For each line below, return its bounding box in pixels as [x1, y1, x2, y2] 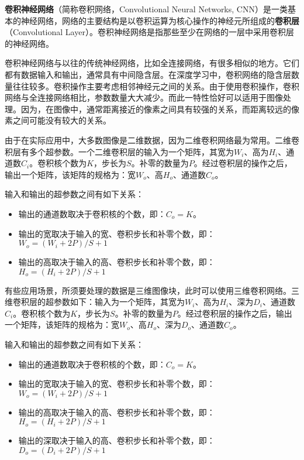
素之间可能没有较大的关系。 [5, 114, 111, 126]
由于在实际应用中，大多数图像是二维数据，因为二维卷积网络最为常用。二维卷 [5, 133, 299, 146]
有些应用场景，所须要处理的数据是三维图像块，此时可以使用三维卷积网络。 [5, 284, 291, 296]
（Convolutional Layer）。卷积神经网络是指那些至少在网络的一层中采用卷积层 [5, 26, 294, 38]
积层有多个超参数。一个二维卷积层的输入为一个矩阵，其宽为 [5, 145, 234, 157]
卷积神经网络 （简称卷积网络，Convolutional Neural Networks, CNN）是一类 [5, 3, 288, 15]
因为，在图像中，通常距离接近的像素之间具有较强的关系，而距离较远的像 [20, 102, 299, 115]
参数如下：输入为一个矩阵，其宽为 [53, 296, 185, 308]
